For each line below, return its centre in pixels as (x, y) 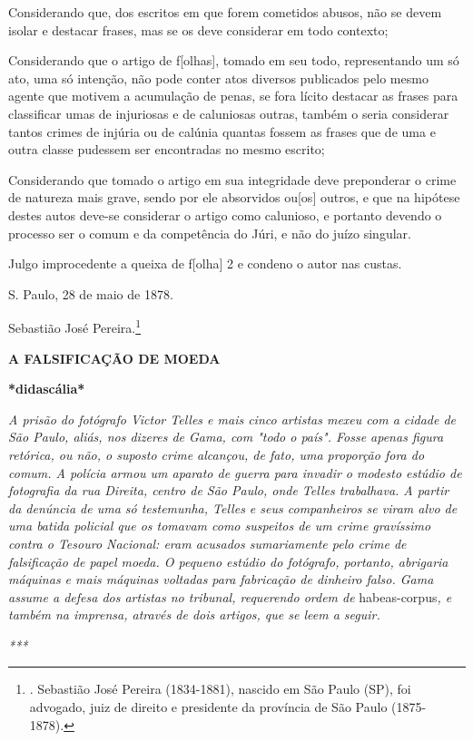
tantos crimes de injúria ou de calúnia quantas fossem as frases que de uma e (222, 131)
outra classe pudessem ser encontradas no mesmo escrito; (167, 149)
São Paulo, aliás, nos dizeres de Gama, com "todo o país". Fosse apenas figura (226, 437)
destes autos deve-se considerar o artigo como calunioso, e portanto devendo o (225, 214)
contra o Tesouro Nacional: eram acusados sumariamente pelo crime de (207, 543)
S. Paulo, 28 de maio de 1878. (91, 293)
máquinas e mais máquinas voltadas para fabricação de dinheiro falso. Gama (221, 579)
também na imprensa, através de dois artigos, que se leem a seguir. (194, 614)
